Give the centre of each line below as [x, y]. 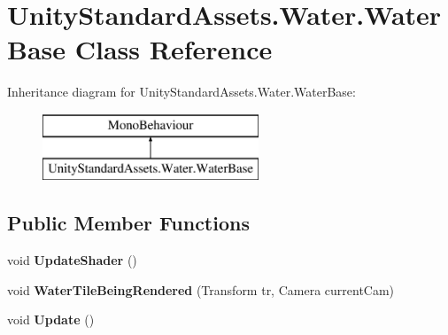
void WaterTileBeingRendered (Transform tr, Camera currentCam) [201, 289]
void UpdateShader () [72, 260]
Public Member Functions [128, 223]
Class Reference [174, 49]
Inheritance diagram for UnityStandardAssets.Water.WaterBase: [182, 92]
